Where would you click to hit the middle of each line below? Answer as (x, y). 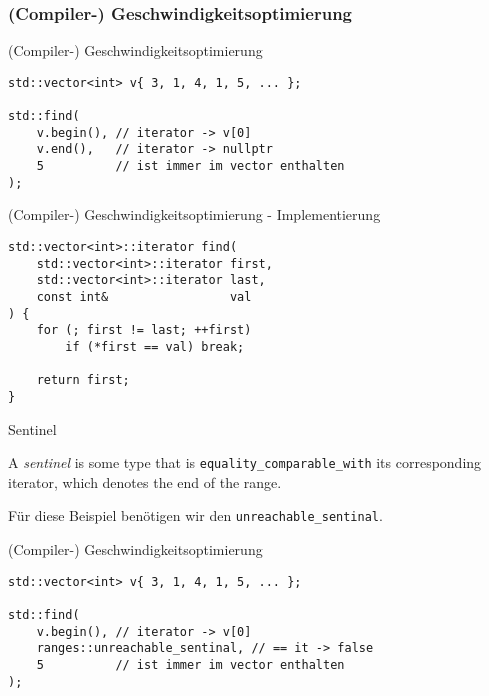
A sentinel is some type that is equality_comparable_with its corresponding (245, 462)
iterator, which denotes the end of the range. (145, 481)
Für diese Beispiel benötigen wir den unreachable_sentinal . (195, 515)
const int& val (144, 296)
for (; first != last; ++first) (144, 330)
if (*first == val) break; (155, 346)
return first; (83, 380)
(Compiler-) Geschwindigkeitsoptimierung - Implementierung (194, 214)
